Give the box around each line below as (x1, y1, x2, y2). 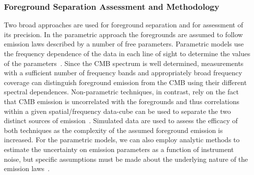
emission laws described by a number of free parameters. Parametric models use (4, 39, 244, 49)
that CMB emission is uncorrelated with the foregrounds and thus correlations (4, 96, 240, 106)
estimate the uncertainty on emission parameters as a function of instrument (4, 144, 234, 154)
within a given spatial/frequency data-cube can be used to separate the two (4, 106, 231, 116)
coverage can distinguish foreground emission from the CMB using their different (4, 77, 247, 87)
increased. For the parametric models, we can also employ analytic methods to (4, 134, 240, 145)
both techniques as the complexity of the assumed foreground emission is (4, 125, 223, 135)
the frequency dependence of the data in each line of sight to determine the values (4, 48, 251, 58)
